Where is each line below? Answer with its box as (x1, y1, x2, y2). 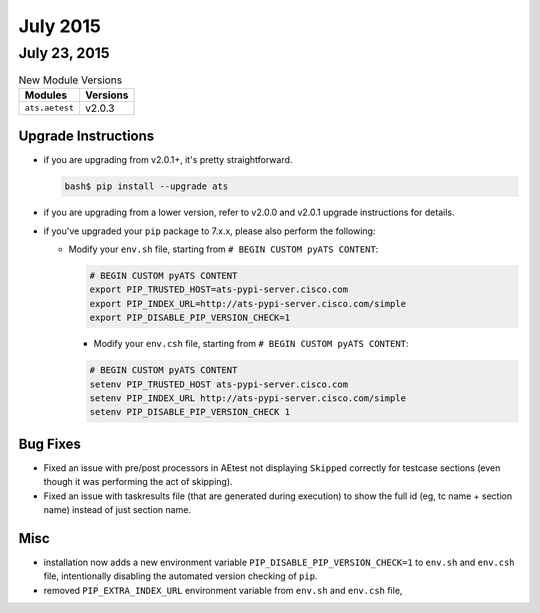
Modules (24, 88, 68, 102)
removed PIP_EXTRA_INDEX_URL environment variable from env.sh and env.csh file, (43, 584, 403, 596)
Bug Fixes (18, 435, 82, 452)
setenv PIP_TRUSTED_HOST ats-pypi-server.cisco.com (89, 378, 349, 390)
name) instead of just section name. (43, 504, 192, 515)
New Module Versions (18, 73, 123, 87)
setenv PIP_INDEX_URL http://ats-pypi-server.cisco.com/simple (89, 392, 407, 404)
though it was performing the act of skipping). (43, 476, 234, 488)
